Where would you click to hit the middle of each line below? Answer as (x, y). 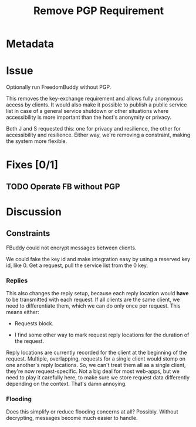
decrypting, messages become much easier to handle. (72, 418)
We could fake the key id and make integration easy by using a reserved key (98, 259)
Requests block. (34, 323)
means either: (23, 312)
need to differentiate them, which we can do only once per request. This (93, 306)
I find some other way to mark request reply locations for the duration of (102, 335)
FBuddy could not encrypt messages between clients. (71, 248)
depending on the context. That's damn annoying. (67, 384)
